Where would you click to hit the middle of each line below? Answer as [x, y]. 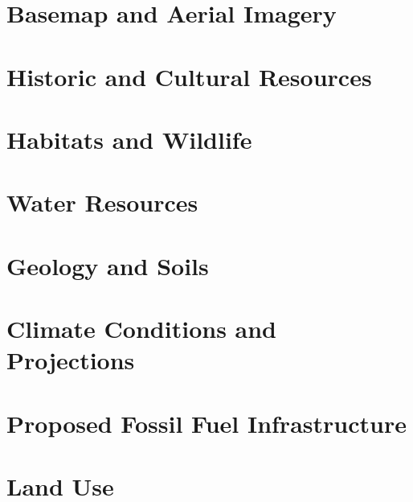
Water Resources [102, 202]
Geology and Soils [108, 265]
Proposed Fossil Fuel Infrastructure [206, 423]
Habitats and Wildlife [129, 139]
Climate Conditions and [142, 329]
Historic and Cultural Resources [189, 76]
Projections [71, 360]
